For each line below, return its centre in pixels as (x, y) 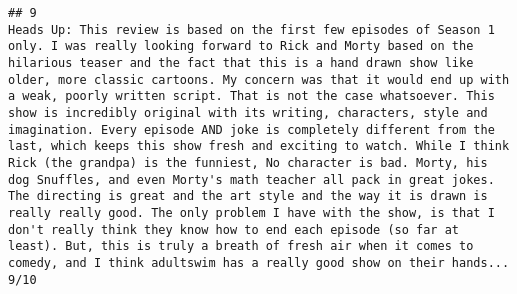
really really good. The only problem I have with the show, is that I (251, 212)
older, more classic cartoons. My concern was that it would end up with (259, 79)
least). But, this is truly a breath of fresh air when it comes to (241, 246)
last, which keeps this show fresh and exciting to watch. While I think (259, 146)
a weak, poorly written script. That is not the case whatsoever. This (251, 96)
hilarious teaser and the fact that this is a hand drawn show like (241, 62)
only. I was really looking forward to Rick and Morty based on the (241, 46)
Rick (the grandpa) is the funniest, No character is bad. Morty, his (248, 162)
